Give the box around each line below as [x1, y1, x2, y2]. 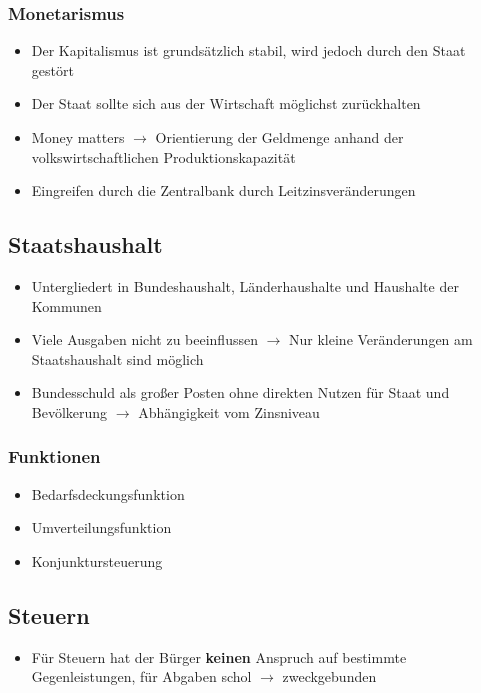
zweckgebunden [282, 666, 377, 687]
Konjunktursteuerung [31, 550, 163, 571]
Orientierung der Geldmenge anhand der [155, 127, 404, 147]
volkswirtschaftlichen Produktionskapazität [31, 146, 296, 167]
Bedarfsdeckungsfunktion [31, 483, 185, 504]
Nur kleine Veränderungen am [289, 329, 473, 350]
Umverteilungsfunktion [31, 517, 172, 538]
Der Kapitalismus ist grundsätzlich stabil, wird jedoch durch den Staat [31, 40, 466, 61]
